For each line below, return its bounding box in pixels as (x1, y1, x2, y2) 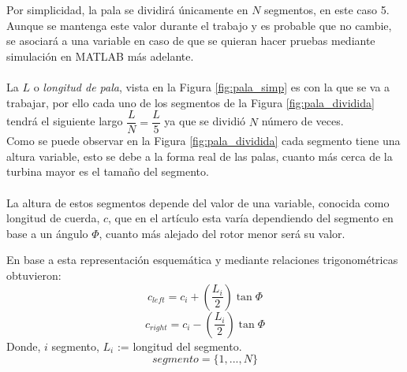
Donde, (6, 337, 41, 354)
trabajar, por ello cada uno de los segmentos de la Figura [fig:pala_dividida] (6, 94, 375, 110)
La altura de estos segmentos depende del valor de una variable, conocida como (6, 194, 390, 210)
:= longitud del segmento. (117, 337, 242, 354)
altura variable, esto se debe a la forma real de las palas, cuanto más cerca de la (6, 147, 393, 164)
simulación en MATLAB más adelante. (6, 47, 194, 64)
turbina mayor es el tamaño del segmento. (6, 163, 209, 180)
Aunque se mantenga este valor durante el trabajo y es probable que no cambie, (6, 17, 392, 33)
